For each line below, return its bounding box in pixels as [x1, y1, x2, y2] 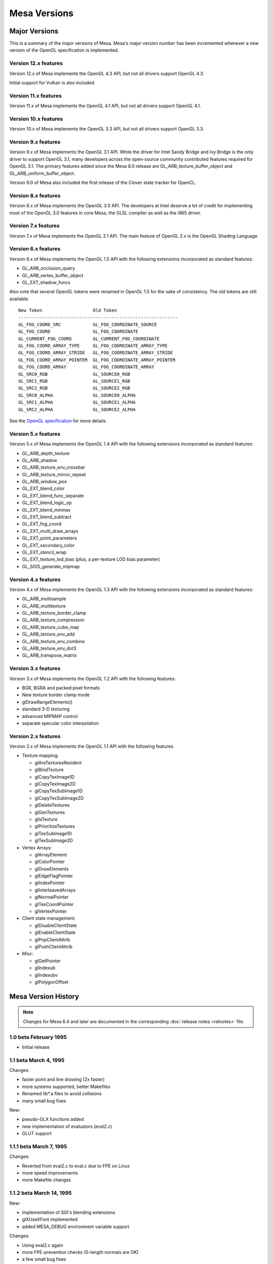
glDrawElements [34, 866, 69, 872]
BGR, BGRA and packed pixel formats [22, 685, 100, 691]
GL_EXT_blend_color [22, 485, 65, 491]
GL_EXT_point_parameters [22, 535, 77, 541]
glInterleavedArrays [34, 887, 76, 893]
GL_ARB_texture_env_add [22, 631, 75, 637]
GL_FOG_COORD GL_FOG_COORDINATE [18, 329, 139, 335]
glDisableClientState [34, 922, 77, 928]
